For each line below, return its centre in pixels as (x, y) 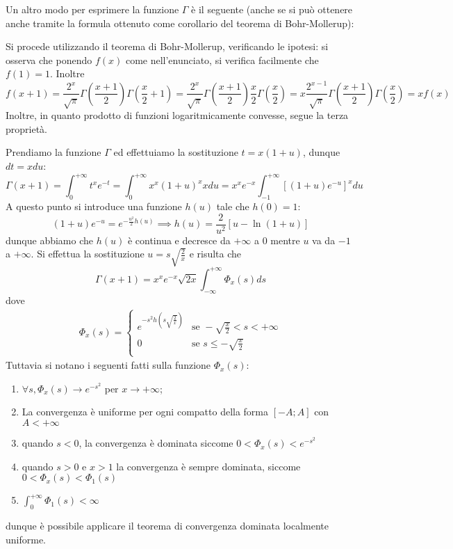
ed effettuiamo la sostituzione (176, 152)
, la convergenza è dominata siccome (156, 443)
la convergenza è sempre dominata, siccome (208, 466)
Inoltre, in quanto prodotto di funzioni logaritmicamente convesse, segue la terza (177, 115)
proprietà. (26, 128)
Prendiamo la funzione (53, 152)
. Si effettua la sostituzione (88, 254)
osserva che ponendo (49, 59)
